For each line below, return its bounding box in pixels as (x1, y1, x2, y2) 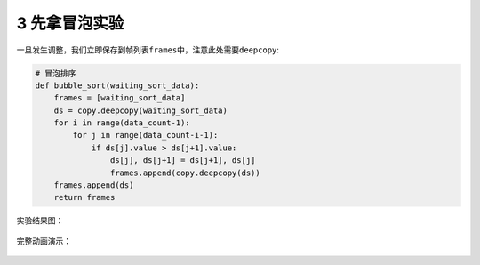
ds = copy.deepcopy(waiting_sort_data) (53, 105, 228, 116)
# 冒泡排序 (35, 68, 76, 78)
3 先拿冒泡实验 (16, 13, 124, 33)
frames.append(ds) (53, 181, 134, 190)
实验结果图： (16, 215, 64, 226)
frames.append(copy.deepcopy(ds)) (109, 167, 261, 178)
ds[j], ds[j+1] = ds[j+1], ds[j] (109, 156, 256, 165)
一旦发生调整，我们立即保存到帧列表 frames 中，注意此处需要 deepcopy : (16, 44, 280, 55)
